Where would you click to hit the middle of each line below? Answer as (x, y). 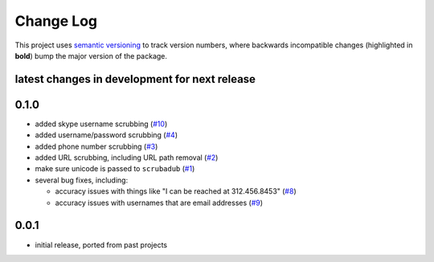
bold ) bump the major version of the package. (91, 55)
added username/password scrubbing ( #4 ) (106, 135)
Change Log (56, 21)
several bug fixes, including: (82, 180)
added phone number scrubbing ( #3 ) (96, 146)
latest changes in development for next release (135, 79)
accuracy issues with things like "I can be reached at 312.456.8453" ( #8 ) (176, 191)
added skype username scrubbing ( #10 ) (101, 124)
